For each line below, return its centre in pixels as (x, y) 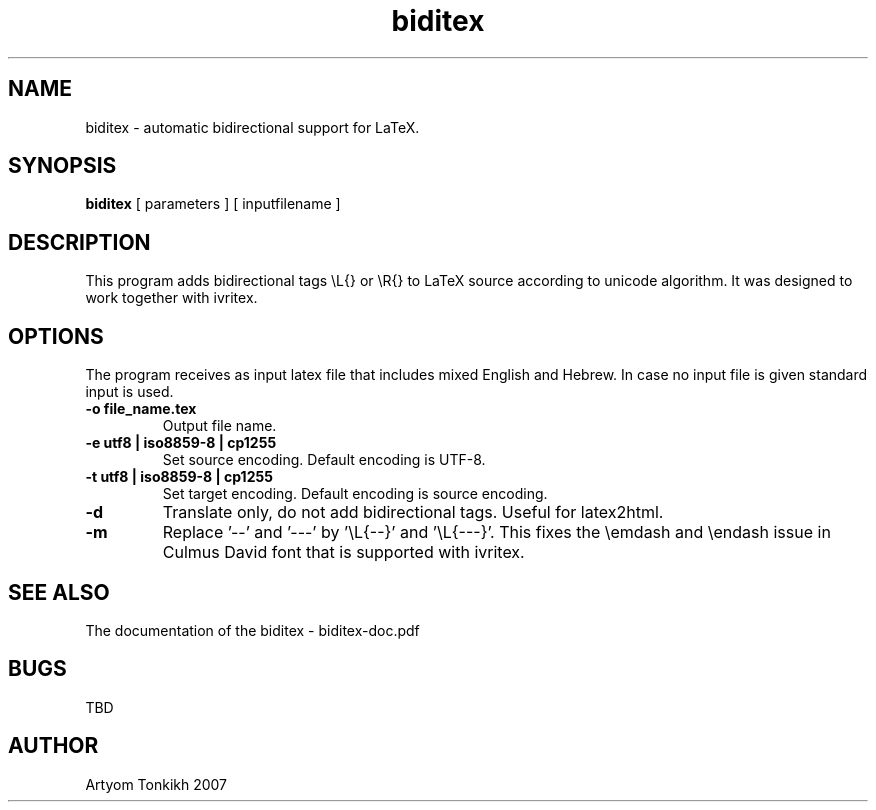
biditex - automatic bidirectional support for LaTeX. (252, 127)
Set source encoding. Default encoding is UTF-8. (324, 460)
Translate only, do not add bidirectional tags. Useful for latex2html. (413, 512)
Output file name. (219, 426)
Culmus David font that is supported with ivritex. (343, 552)
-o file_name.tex (141, 409)
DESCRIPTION (79, 242)
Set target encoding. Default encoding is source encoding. (355, 494)
